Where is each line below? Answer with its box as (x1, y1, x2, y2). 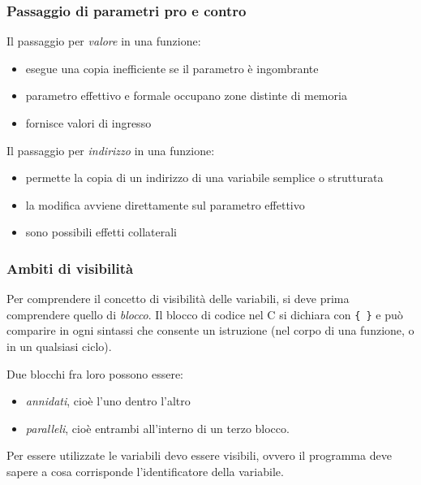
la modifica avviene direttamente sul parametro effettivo (25, 196, 305, 213)
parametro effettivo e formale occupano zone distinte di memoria (25, 87, 347, 104)
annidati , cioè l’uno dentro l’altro (25, 392, 191, 409)
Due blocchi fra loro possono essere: (6, 365, 183, 382)
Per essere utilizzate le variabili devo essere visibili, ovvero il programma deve (6, 447, 392, 464)
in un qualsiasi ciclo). (6, 338, 112, 355)
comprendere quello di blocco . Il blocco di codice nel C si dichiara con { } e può (6, 305, 403, 323)
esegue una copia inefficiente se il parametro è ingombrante (25, 59, 319, 76)
